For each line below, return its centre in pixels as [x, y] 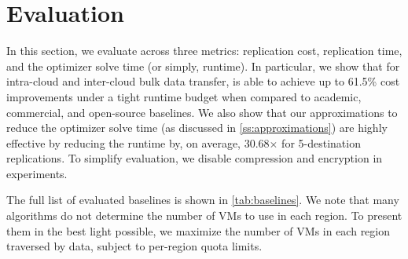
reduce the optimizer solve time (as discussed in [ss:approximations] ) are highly [197, 128]
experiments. [37, 173]
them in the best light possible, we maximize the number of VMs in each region [198, 230]
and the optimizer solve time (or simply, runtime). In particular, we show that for [203, 66]
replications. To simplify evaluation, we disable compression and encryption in [195, 158]
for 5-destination [321, 142]
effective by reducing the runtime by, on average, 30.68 [138, 142]
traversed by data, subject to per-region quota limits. [134, 246]
